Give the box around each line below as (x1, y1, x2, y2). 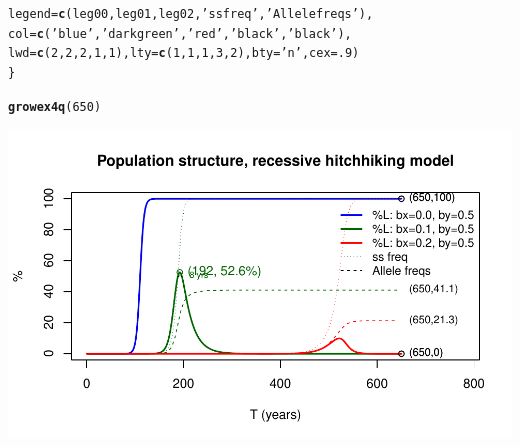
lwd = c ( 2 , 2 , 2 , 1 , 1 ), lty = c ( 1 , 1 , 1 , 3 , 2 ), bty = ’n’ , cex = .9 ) (8, 46, 360, 61)
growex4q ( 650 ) (8, 99, 102, 114)
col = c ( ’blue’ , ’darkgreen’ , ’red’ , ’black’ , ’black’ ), (8, 26, 352, 41)
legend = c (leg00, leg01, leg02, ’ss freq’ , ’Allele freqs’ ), (8, 7, 374, 21)
